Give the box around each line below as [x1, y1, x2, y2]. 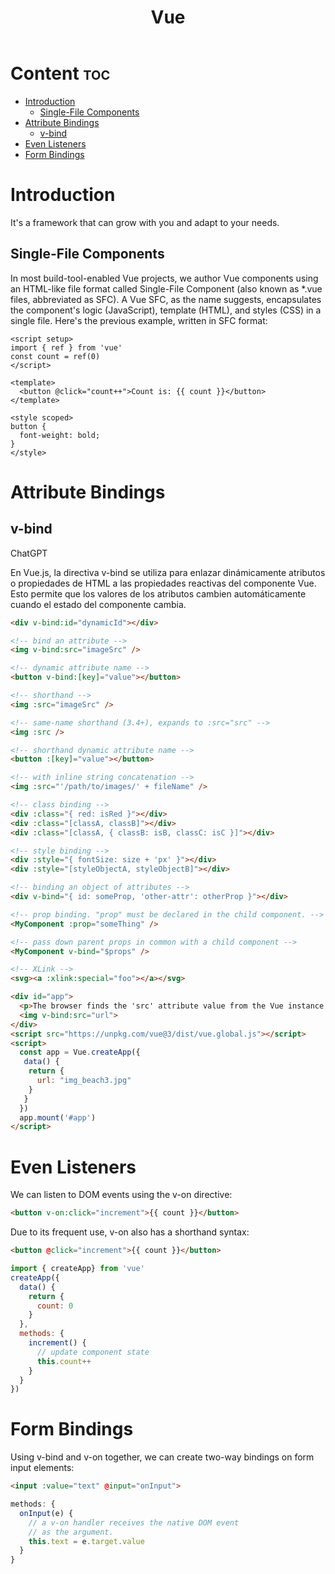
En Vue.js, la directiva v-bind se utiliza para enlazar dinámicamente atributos [10, 566, 326, 578]
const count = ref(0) [10, 351, 101, 361]
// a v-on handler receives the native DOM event [28, 1517, 240, 1528]
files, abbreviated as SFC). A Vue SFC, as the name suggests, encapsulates [10, 293, 322, 305]
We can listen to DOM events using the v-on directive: [10, 1189, 233, 1201]
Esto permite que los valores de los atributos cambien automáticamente [10, 587, 307, 600]
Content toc [10, 62, 111, 85]
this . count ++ [36, 1356, 92, 1366]
